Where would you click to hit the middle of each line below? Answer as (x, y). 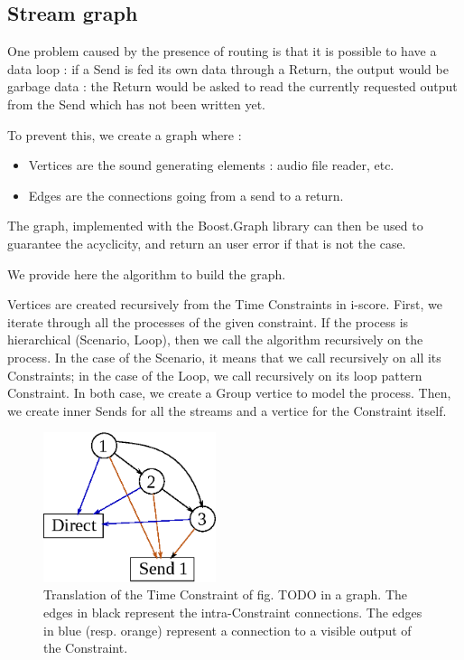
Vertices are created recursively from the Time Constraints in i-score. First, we (225, 304)
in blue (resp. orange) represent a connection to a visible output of (227, 630)
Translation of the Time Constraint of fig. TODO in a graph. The (225, 594)
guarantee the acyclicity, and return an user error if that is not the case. (207, 243)
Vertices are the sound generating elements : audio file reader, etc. (211, 165)
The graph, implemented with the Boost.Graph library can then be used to (215, 226)
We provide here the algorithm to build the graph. (147, 273)
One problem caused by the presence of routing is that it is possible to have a (222, 51)
